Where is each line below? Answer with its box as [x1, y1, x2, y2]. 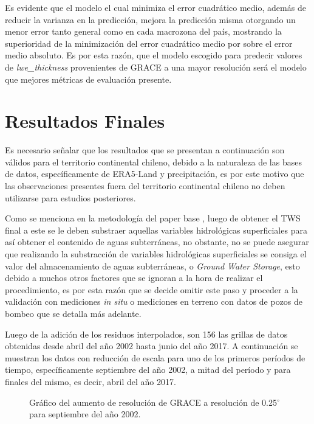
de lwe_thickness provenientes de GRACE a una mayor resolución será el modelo [5, 60, 307, 73]
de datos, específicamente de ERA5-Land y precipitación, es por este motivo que [5, 167, 304, 180]
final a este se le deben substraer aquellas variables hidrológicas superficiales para [5, 223, 307, 236]
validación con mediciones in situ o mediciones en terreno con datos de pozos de [5, 295, 303, 308]
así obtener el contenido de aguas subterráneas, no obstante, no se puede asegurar [5, 235, 309, 248]
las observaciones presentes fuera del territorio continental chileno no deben [5, 179, 285, 192]
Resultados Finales [5, 108, 165, 133]
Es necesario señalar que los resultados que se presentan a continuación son [5, 144, 285, 156]
